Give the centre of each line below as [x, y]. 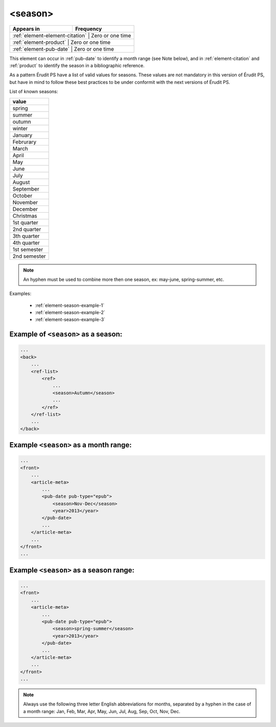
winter [20, 128]
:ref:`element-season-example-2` [70, 313]
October [22, 196]
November [25, 202]
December [25, 209]
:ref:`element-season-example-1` [70, 305]
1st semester [28, 250]
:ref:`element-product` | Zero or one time [62, 42]
